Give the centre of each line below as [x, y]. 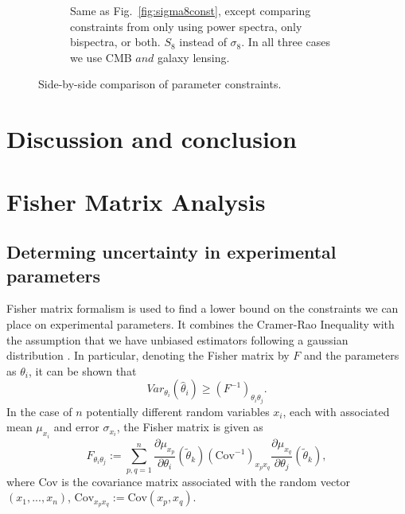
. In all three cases [286, 42]
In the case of [39, 411]
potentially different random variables [178, 411]
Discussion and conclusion [152, 139]
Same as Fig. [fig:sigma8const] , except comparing [191, 10]
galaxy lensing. [194, 57]
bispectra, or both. [115, 42]
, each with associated [336, 411]
